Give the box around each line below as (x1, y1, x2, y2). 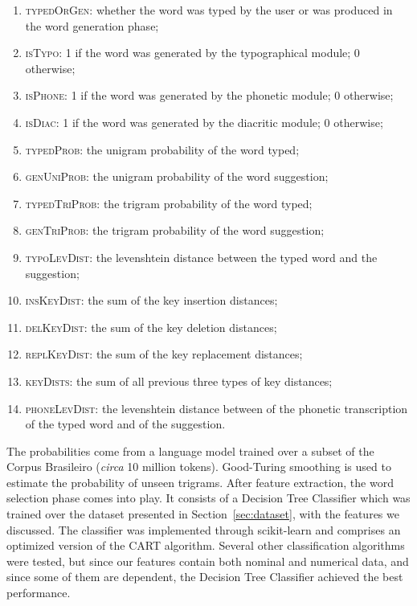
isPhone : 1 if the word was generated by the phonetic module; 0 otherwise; (25, 87, 394, 104)
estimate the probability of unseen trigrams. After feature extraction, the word (6, 473, 394, 490)
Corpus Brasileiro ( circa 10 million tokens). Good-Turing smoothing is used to (6, 458, 391, 475)
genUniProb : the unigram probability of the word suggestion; (25, 168, 329, 185)
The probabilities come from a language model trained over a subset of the (6, 442, 374, 459)
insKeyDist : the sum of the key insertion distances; (25, 292, 278, 309)
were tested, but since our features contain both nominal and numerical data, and (6, 552, 409, 569)
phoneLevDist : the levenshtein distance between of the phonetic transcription (25, 399, 408, 416)
